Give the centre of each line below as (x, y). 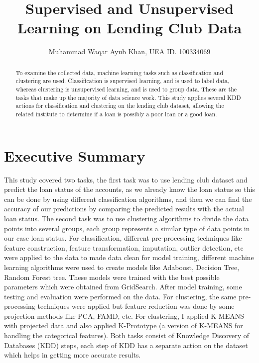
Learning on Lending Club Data (129, 28)
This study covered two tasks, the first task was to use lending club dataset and (126, 179)
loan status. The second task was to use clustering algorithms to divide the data (127, 218)
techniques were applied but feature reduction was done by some (136, 306)
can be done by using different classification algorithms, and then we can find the (128, 199)
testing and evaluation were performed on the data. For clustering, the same (120, 296)
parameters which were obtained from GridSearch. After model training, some (123, 287)
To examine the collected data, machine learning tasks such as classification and (120, 72)
